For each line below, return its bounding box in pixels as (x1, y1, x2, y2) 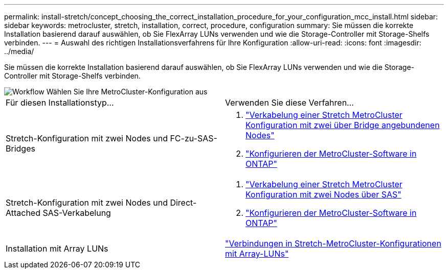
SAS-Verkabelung (42, 208, 111, 218)
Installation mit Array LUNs (6, 243, 108, 254)
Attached (6, 208, 40, 218)
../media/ (4, 47, 34, 56)
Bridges (6, 143, 35, 154)
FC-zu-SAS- (170, 133, 217, 143)
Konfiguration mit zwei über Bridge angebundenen (245, 120, 440, 130)
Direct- (170, 197, 197, 208)
